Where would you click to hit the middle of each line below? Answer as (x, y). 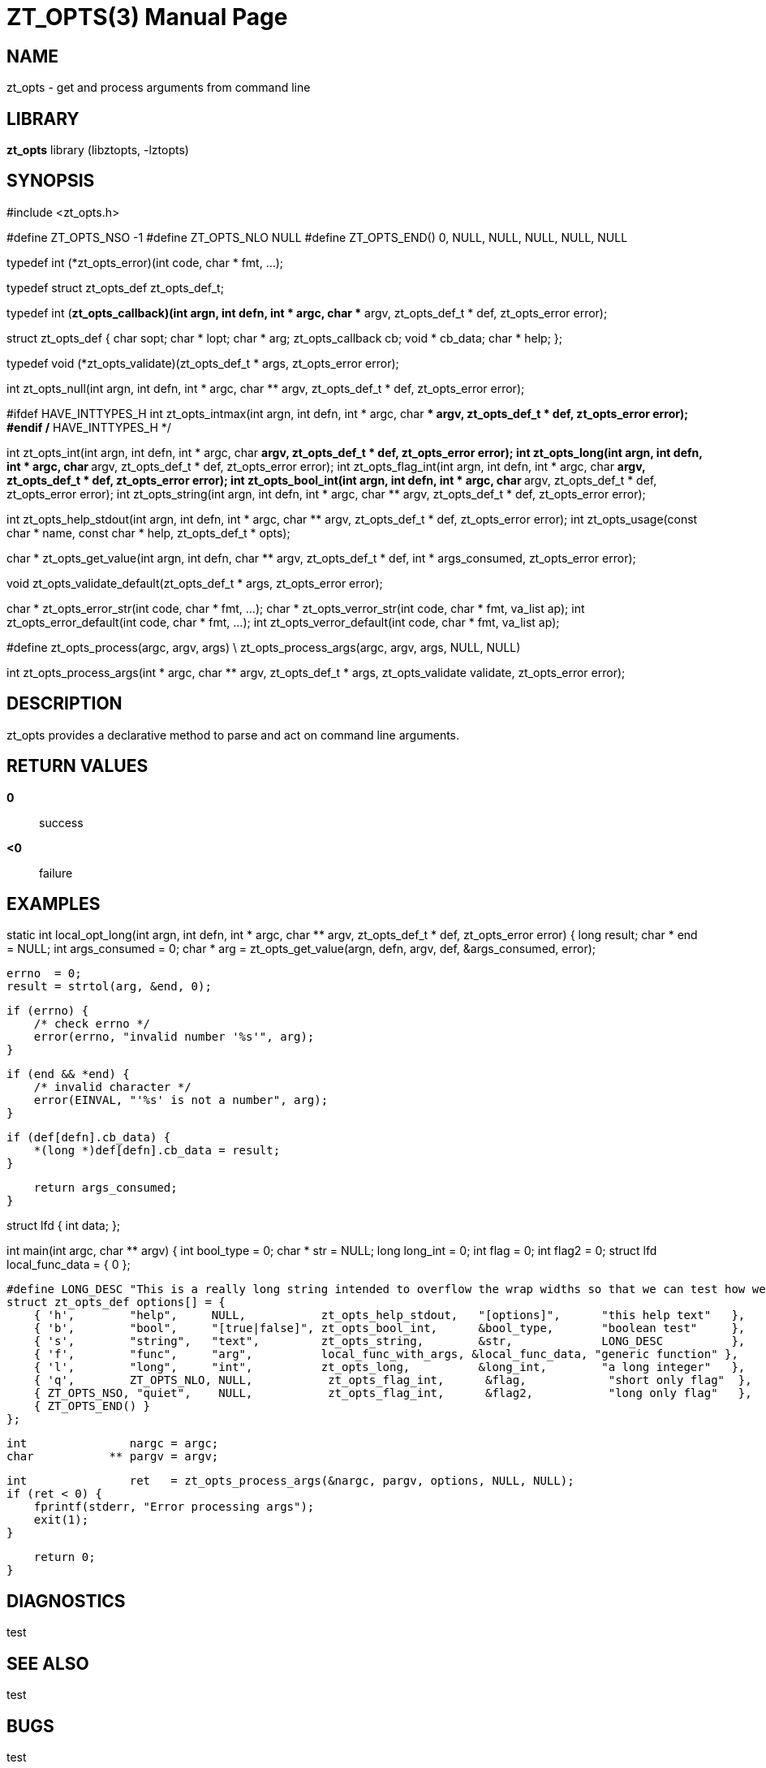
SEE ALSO (48, 1663)
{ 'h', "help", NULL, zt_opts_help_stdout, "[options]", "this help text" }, (389, 1315)
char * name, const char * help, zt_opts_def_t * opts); (148, 533)
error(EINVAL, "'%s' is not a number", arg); (181, 1100)
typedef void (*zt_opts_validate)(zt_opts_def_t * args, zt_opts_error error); (203, 363)
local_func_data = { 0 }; (69, 1265)
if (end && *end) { (68, 1074)
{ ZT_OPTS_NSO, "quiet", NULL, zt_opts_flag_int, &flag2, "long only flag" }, (393, 1393)
